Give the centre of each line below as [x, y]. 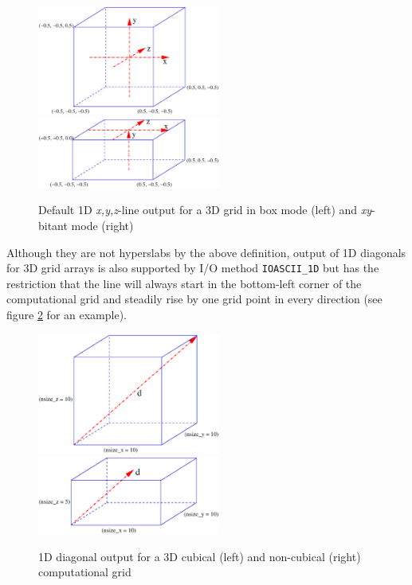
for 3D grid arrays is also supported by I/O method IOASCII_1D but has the [193, 268]
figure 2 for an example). [67, 315]
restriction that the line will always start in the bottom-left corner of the [184, 283]
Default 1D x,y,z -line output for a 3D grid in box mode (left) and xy [205, 210]
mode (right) [102, 225]
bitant [53, 225]
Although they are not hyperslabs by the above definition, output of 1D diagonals [206, 252]
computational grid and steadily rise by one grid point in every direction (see [194, 299]
